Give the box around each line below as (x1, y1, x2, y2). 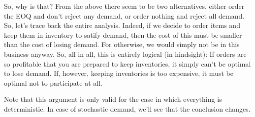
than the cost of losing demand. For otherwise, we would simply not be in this (4, 39, 240, 49)
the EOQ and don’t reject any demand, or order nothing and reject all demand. (4, 10, 245, 21)
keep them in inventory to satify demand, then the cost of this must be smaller (4, 29, 242, 40)
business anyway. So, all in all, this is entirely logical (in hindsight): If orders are (4, 48, 247, 59)
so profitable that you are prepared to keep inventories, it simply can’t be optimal (4, 58, 251, 69)
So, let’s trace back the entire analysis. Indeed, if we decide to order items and (4, 20, 240, 30)
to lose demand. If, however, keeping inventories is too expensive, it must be (4, 68, 233, 78)
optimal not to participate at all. (4, 77, 102, 88)
